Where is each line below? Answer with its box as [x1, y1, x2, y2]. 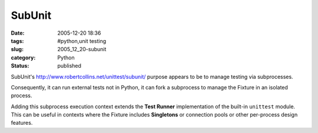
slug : [11, 46, 24, 53]
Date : [11, 29, 25, 36]
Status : [11, 62, 29, 69]
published [57, 62, 82, 69]
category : [11, 54, 36, 61]
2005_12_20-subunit [57, 46, 107, 53]
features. [11, 119, 33, 127]
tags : [11, 37, 24, 44]
